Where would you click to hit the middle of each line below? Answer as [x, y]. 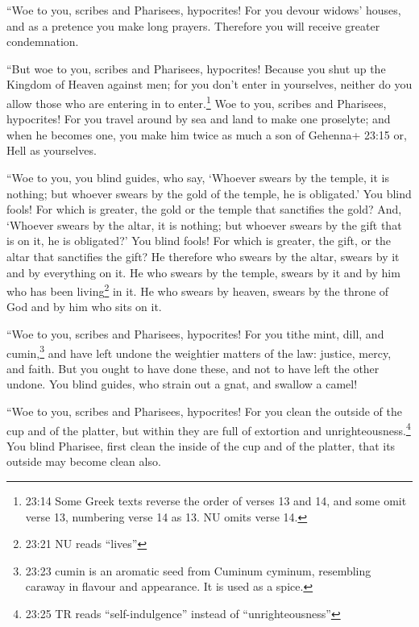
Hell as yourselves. [52, 150]
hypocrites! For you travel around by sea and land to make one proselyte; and [199, 119]
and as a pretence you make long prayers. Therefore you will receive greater [193, 25]
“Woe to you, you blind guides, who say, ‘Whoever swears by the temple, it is [198, 177]
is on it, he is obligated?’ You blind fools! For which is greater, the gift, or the [199, 241]
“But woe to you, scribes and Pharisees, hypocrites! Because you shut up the [196, 68]
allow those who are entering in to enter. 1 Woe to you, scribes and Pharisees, [197, 102]
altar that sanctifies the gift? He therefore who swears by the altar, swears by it [203, 256]
